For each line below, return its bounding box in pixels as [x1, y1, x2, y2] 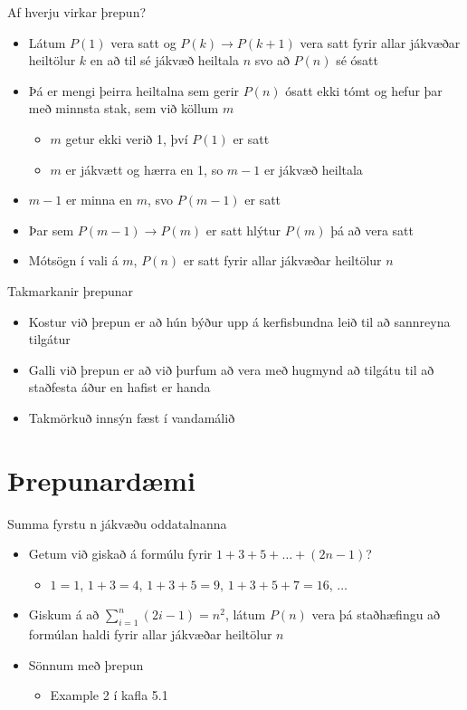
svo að [254, 51, 290, 70]
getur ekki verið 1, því [65, 129, 188, 148]
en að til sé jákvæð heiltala [90, 51, 239, 70]
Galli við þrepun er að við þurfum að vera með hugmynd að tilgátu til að [28, 360, 434, 379]
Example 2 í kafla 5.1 [50, 686, 168, 705]
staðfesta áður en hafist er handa [28, 378, 211, 397]
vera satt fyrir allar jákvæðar [300, 33, 461, 52]
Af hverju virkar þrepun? [7, 3, 147, 21]
